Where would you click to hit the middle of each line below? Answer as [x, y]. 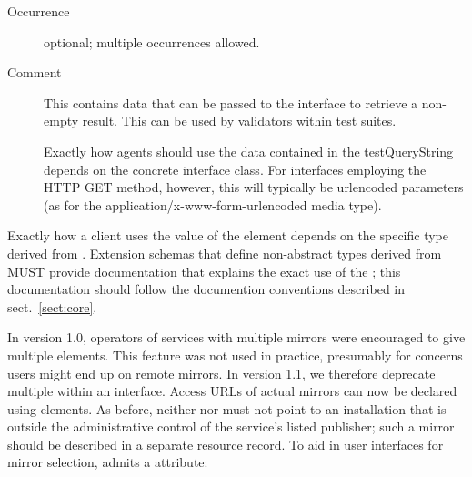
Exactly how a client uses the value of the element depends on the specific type [228, 235]
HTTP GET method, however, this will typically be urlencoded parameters [254, 187]
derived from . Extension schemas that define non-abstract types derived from [225, 253]
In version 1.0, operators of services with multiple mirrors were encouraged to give [236, 337]
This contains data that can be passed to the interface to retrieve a [231, 102]
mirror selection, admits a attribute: [108, 462]
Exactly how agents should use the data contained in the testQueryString [249, 151]
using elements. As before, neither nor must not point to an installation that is [227, 408]
